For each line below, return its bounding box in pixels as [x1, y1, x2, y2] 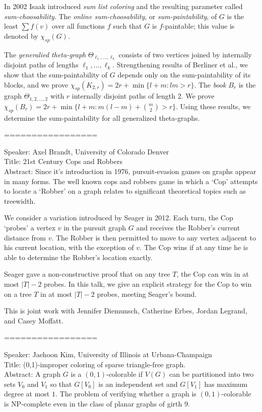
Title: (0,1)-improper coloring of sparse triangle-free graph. [4, 359, 186, 369]
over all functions [51, 21, 105, 31]
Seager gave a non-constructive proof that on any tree [4, 269, 170, 279]
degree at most [4, 388, 50, 399]
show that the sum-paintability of [4, 69, 108, 80]
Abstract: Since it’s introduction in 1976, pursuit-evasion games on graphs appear [4, 166, 256, 177]
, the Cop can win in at [176, 269, 249, 279]
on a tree [4, 288, 32, 299]
